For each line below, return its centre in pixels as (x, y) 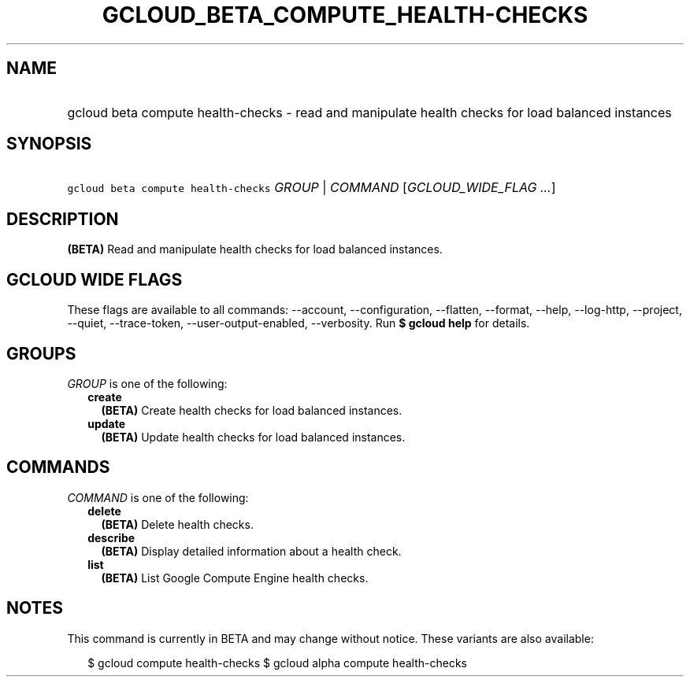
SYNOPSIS (49, 144)
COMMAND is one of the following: (158, 497)
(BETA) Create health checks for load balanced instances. (252, 410)
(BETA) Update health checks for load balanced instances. (253, 437)
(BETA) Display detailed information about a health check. (251, 551)
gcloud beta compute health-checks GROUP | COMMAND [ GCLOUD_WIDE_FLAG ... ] (312, 188)
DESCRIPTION (63, 219)
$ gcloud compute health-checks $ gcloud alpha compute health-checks (277, 663)
